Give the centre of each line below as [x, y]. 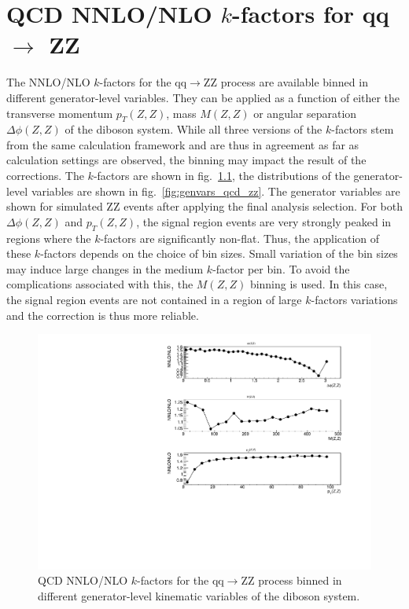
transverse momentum [60, 113]
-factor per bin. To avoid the [281, 268]
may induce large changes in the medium [105, 268]
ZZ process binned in [291, 580]
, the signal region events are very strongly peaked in [264, 221]
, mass [181, 113]
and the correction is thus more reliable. [103, 315]
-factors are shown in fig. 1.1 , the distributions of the [221, 176]
